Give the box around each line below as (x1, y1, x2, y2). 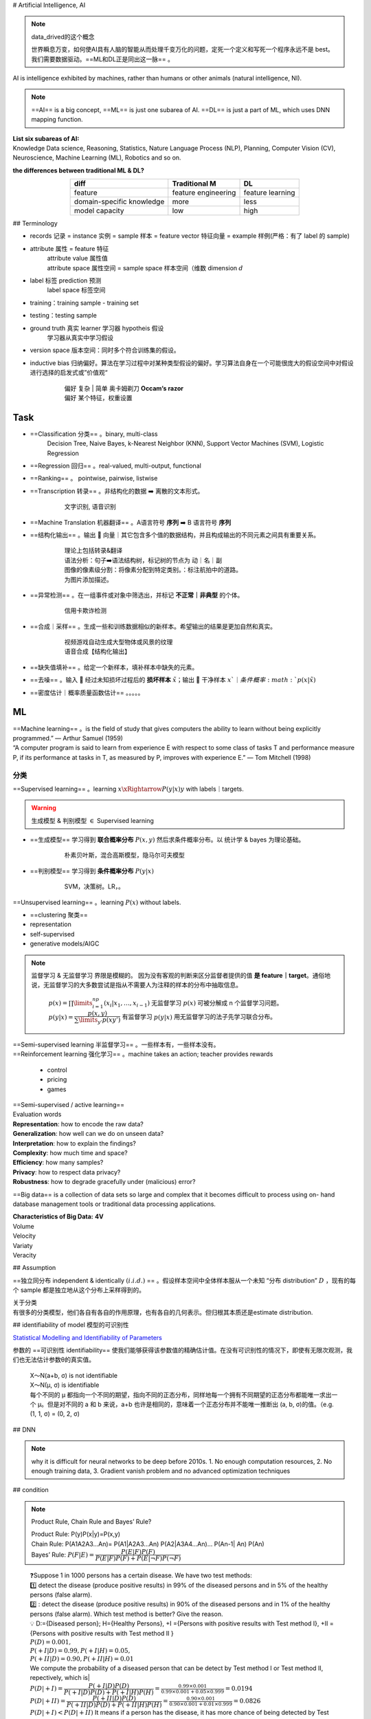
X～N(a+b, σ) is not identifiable (30, 1371, 118, 1379)
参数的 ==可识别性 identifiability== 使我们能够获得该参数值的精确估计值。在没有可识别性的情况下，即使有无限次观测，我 (12, 1346, 353, 1355)
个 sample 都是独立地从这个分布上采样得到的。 (12, 1286, 146, 1294)
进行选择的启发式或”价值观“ (30, 369, 108, 377)
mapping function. (31, 116, 83, 124)
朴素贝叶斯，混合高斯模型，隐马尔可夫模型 (64, 851, 185, 859)
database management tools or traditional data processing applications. (12, 1200, 216, 1208)
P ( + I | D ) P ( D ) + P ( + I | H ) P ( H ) (63, 1688, 154, 1696)
